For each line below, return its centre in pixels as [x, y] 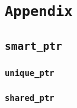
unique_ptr [30, 73]
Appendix [39, 12]
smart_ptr [33, 46]
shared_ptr [30, 98]
